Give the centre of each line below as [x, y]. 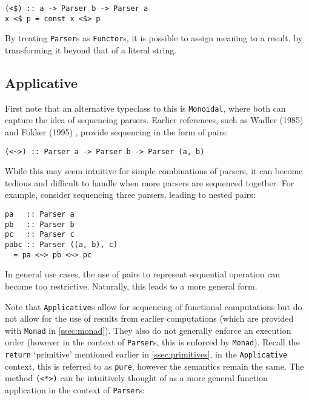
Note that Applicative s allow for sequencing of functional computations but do [154, 306]
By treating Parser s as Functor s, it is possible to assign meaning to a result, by [154, 38]
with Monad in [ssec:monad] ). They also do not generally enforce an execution [148, 330]
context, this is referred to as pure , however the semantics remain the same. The [154, 366]
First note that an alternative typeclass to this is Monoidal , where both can [145, 108]
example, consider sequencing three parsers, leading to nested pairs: [130, 195]
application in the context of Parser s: [75, 390]
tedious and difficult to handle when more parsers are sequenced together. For [150, 182]
